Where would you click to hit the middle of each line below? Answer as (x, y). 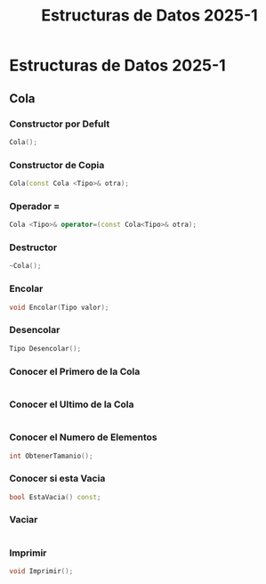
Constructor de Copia (57, 165)
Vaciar (24, 520)
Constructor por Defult (60, 124)
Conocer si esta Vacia (57, 479)
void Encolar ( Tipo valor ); (59, 307)
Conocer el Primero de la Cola (75, 371)
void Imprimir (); (41, 572)
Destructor (33, 247)
